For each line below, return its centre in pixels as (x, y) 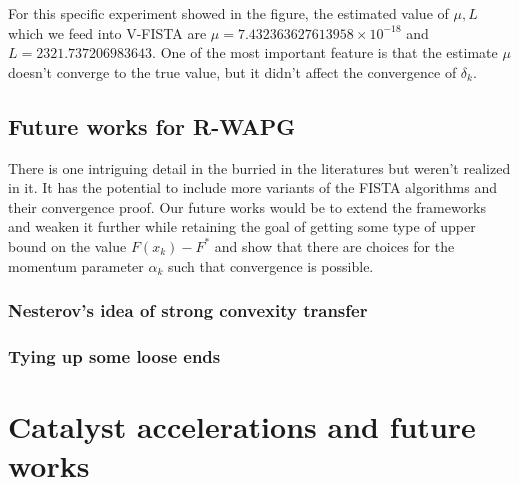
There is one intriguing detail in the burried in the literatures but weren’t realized (259, 167)
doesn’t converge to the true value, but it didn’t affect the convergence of (232, 71)
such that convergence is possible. (270, 265)
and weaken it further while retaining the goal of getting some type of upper (242, 226)
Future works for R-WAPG (152, 125)
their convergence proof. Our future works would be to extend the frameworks (247, 206)
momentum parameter (76, 265)
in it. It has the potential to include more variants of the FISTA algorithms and (253, 187)
